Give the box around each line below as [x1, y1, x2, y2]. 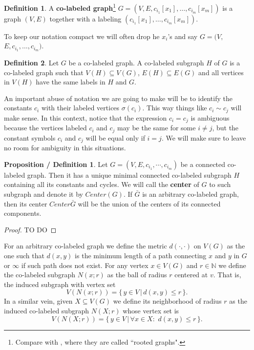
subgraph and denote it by [4, 189, 83, 199]
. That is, [213, 269, 241, 280]
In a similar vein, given [4, 296, 73, 306]
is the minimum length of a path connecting [75, 250, 207, 261]
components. [4, 208, 42, 218]
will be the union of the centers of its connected [78, 198, 221, 208]
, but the [212, 123, 239, 133]
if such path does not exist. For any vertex [21, 260, 148, 270]
